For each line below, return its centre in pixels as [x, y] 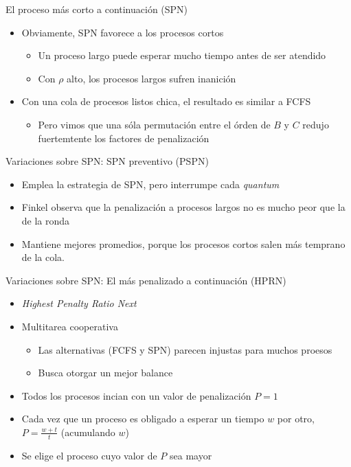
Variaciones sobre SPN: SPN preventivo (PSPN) [107, 161]
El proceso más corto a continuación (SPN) [97, 9]
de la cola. [43, 257]
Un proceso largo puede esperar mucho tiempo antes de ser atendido [182, 55]
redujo [316, 124]
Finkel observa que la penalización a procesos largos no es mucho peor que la [183, 207]
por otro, [296, 419]
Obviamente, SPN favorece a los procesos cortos [123, 32]
